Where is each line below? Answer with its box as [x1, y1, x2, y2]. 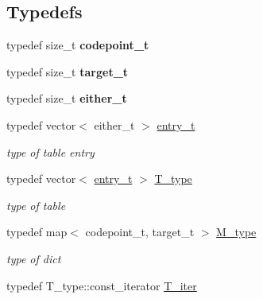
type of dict [6, 250, 61, 266]
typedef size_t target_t [6, 63, 129, 80]
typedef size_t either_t [6, 90, 127, 107]
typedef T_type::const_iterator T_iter [6, 277, 197, 293]
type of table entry [6, 143, 95, 160]
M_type [216, 223, 257, 240]
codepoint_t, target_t [85, 223, 195, 240]
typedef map [6, 223, 68, 240]
